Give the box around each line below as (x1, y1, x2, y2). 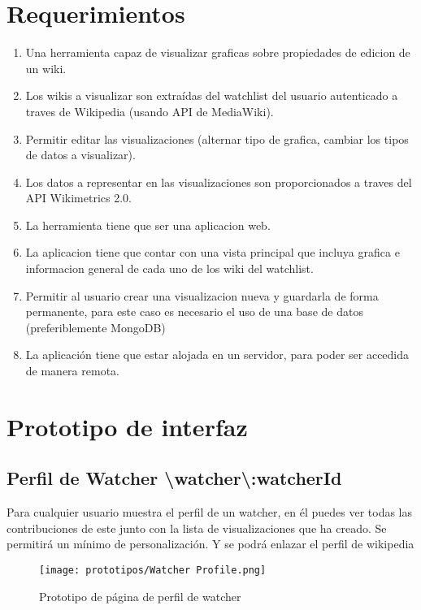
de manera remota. (25, 362, 119, 379)
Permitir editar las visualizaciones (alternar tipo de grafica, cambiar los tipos (25, 130, 409, 147)
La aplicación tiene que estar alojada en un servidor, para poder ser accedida (25, 346, 410, 363)
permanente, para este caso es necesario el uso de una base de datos (25, 303, 363, 320)
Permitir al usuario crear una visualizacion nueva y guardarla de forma (25, 287, 379, 304)
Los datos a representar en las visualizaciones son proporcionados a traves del (25, 173, 412, 190)
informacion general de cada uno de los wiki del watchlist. (25, 260, 314, 277)
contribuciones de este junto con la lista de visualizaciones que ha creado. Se (7, 519, 387, 536)
